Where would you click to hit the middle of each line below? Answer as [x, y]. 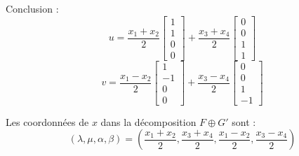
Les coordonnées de [47, 121]
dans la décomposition [148, 121]
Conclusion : [32, 8]
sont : [244, 121]
